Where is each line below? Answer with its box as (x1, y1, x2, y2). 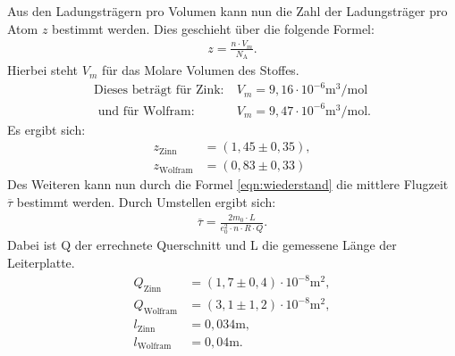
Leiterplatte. (7, 253, 75, 271)
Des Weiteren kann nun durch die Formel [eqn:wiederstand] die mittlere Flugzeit (7, 175, 449, 194)
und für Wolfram (97, 104, 191, 118)
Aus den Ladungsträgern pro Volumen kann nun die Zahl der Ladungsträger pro (7, 2, 448, 20)
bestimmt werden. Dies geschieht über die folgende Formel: (52, 19, 375, 37)
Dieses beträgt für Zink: (94, 84, 224, 97)
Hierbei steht (7, 61, 79, 79)
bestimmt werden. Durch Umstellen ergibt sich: (16, 193, 276, 211)
